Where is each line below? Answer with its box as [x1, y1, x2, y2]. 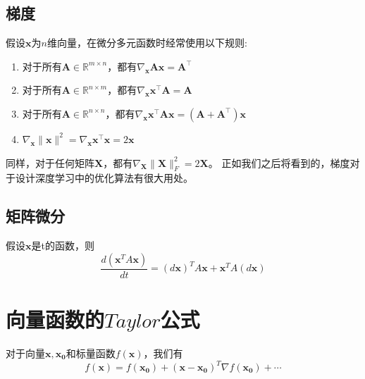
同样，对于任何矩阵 [6, 155, 94, 170]
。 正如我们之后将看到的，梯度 [208, 155, 350, 170]
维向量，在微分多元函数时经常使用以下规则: [47, 35, 247, 50]
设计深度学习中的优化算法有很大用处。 [15, 170, 193, 185]
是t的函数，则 [31, 238, 94, 253]
